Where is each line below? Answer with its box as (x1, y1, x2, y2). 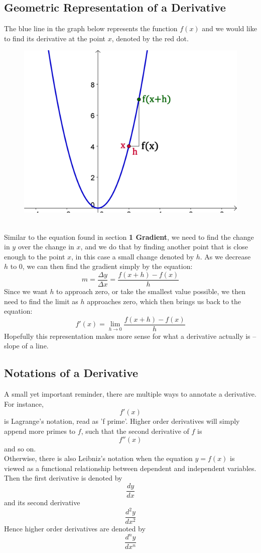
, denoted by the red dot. (111, 33, 189, 43)
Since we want (4, 286, 48, 296)
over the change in (18, 241, 74, 252)
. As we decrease (200, 251, 251, 261)
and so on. (4, 443, 36, 453)
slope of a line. (4, 340, 49, 351)
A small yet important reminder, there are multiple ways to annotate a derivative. (4, 389, 256, 399)
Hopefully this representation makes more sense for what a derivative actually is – (4, 330, 256, 341)
